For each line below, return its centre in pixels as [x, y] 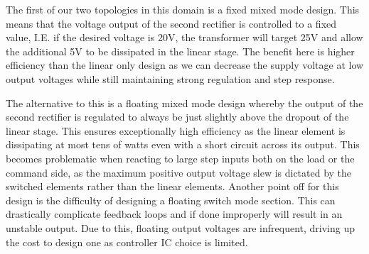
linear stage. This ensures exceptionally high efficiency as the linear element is [176, 130]
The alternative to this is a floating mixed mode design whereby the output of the [184, 103]
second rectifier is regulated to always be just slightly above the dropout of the [177, 117]
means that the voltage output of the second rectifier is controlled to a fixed [171, 23]
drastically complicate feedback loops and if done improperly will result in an [174, 214]
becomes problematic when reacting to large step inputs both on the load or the [180, 158]
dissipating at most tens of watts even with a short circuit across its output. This [183, 144]
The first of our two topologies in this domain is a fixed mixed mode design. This [183, 9]
